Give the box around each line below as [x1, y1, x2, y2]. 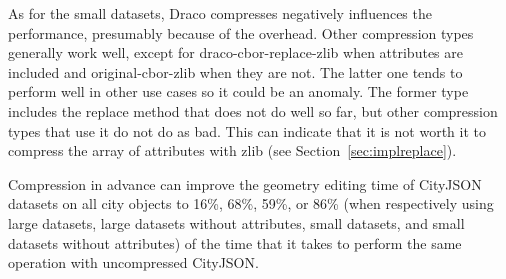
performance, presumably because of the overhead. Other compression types [8, 22, 474, 43]
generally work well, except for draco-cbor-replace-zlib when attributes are [8, 42, 463, 63]
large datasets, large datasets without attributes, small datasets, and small [8, 212, 465, 233]
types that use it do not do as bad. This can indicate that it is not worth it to [8, 120, 486, 141]
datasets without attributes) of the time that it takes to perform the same [8, 232, 462, 253]
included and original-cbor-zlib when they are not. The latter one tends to [8, 61, 463, 82]
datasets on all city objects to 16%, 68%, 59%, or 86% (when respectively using [8, 193, 494, 214]
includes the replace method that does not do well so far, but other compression [8, 100, 498, 121]
